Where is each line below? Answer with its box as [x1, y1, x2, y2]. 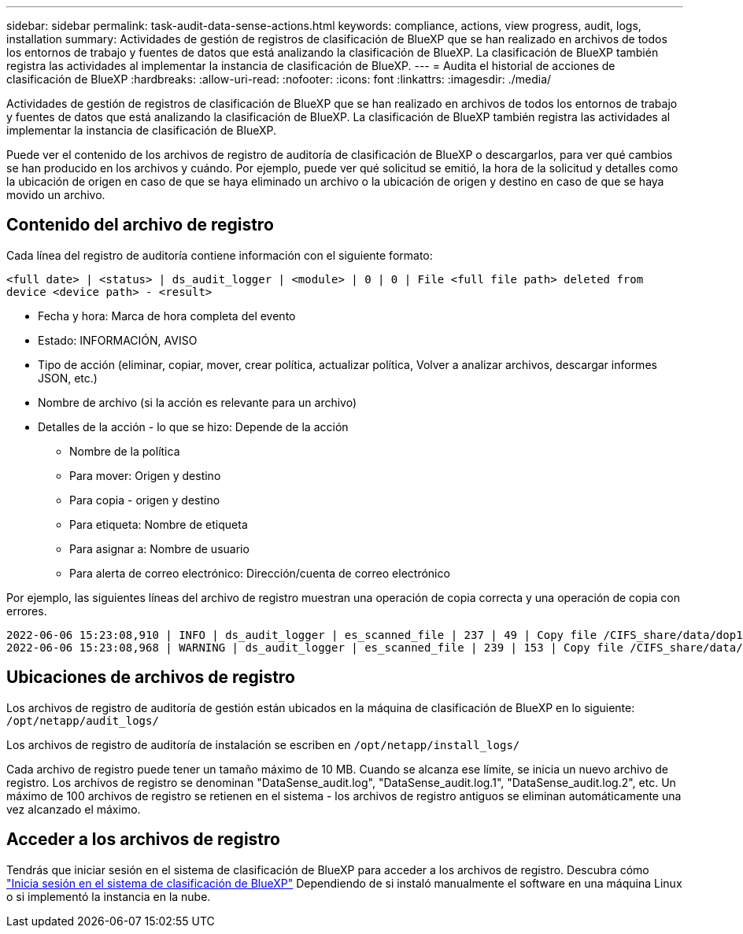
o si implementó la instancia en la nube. [6, 889, 211, 903]
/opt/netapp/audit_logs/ [6, 714, 159, 727]
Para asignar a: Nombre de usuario [69, 541, 250, 556]
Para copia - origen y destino [69, 493, 220, 507]
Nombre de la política [69, 444, 180, 458]
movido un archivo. [6, 188, 105, 201]
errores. [6, 604, 47, 618]
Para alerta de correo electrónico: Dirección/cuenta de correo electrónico [69, 566, 450, 580]
